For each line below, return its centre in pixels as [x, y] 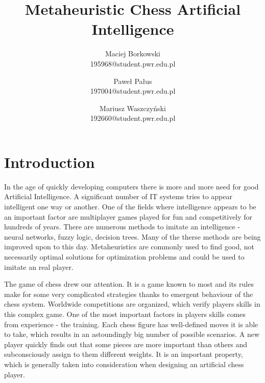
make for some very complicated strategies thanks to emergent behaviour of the [129, 294]
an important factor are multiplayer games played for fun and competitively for [128, 216]
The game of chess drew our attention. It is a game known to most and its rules [129, 284]
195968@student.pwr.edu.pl [133, 63]
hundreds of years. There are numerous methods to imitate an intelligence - [122, 227]
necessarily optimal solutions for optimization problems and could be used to [124, 256]
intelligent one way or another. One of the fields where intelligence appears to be [130, 206]
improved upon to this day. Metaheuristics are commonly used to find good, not [129, 247]
